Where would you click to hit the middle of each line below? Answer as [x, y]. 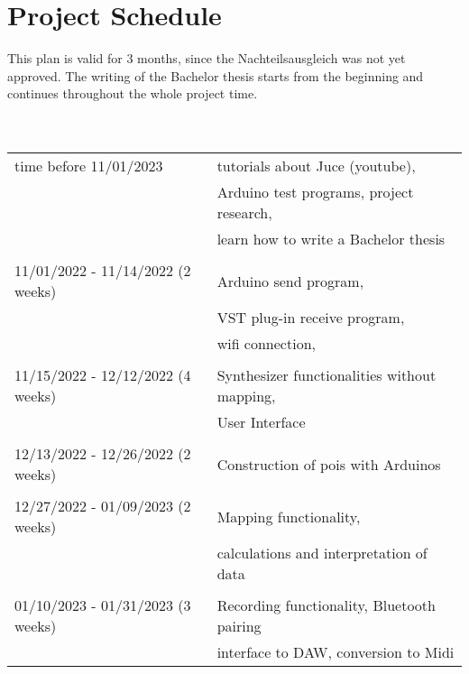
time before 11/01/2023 [89, 166]
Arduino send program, [290, 281]
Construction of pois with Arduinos [329, 464]
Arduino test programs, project [315, 192]
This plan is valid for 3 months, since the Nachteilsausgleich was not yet [207, 58]
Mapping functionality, [289, 516]
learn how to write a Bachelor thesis [331, 239]
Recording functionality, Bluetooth [326, 605]
